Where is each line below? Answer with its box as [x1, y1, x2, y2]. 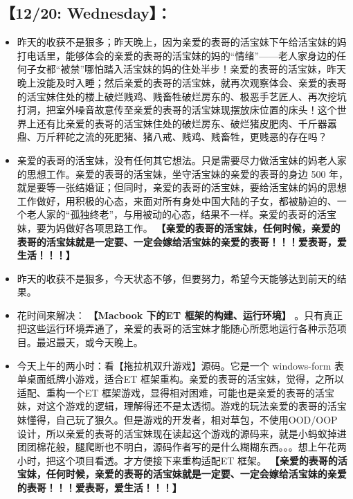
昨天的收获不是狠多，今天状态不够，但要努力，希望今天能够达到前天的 [17, 271, 337, 285]
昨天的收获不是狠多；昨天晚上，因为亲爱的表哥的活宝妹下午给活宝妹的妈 [17, 35, 347, 49]
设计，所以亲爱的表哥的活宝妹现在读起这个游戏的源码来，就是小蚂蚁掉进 [17, 426, 347, 440]
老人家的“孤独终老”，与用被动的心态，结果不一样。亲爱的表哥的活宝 [26, 207, 337, 221]
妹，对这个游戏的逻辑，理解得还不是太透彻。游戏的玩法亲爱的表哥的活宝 [17, 399, 347, 413]
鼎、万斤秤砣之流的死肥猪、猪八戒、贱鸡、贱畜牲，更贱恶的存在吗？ [17, 129, 327, 144]
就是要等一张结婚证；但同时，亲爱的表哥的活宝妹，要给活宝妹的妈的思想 [17, 180, 347, 194]
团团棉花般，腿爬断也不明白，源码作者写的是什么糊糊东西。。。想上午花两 [17, 439, 347, 454]
